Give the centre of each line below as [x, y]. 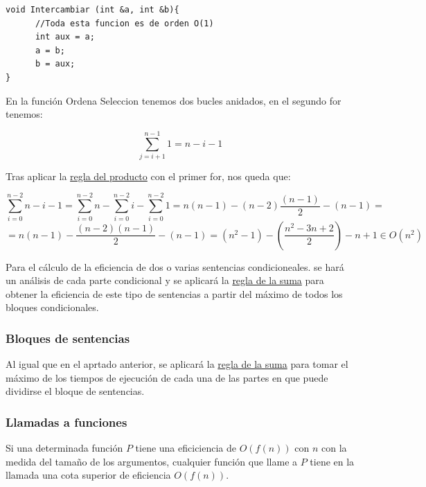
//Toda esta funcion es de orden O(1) [124, 23]
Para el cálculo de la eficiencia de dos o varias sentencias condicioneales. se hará [175, 266]
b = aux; [55, 64]
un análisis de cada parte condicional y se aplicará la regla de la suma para [165, 280]
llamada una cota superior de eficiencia [88, 475]
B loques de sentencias [68, 338]
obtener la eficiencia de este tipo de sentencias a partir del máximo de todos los [174, 293]
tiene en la [332, 461]
